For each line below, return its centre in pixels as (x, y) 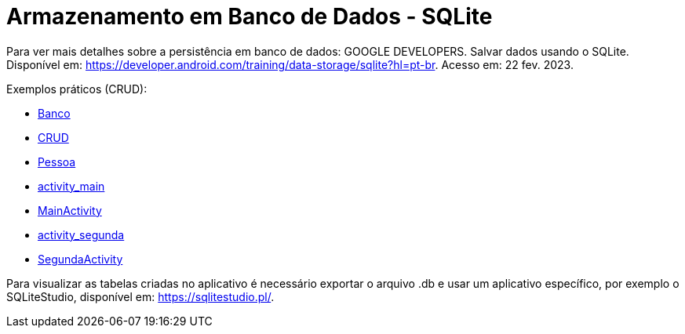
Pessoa (57, 162)
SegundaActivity (80, 259)
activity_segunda (81, 234)
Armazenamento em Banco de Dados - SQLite (250, 16)
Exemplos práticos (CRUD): (77, 89)
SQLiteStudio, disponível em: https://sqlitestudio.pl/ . (140, 296)
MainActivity (70, 210)
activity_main (71, 186)
